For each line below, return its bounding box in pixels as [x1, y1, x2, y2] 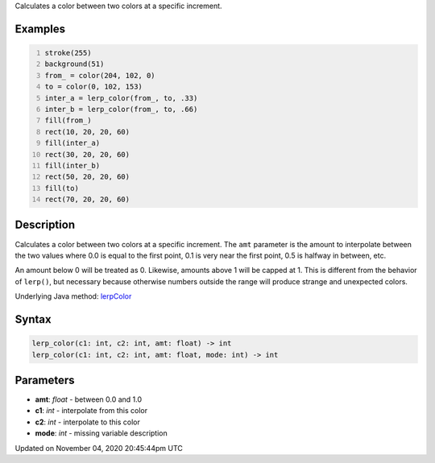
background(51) [44, 60, 105, 68]
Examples [14, 22, 66, 35]
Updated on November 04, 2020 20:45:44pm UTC [14, 443, 183, 453]
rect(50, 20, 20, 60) [44, 172, 130, 181]
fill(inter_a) [44, 138, 101, 148]
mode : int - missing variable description [35, 428, 168, 438]
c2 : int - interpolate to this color [35, 417, 140, 427]
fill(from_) [44, 116, 92, 125]
